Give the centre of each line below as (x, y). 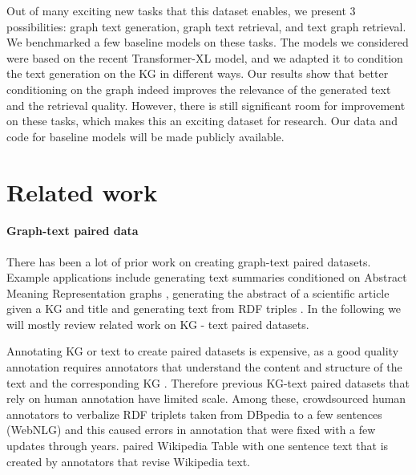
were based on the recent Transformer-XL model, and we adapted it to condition (205, 57)
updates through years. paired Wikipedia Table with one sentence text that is (198, 446)
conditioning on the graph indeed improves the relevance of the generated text (199, 89)
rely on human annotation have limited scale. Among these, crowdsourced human (206, 398)
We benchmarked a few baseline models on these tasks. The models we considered (208, 42)
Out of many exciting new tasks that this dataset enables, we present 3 (181, 10)
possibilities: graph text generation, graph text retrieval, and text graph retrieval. (206, 26)
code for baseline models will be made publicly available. (145, 136)
